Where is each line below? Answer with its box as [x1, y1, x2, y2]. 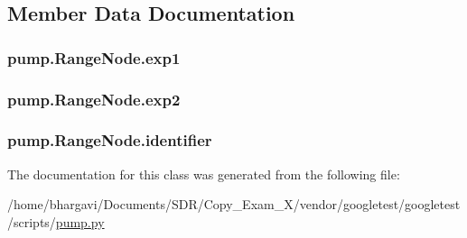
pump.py [55, 212, 105, 231]
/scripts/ [7, 212, 56, 231]
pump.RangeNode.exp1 [7, 46, 181, 69]
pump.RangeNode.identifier [7, 129, 212, 151]
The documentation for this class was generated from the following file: [7, 164, 400, 183]
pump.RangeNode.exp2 [7, 87, 181, 110]
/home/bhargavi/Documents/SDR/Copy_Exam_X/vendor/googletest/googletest [7, 195, 461, 214]
